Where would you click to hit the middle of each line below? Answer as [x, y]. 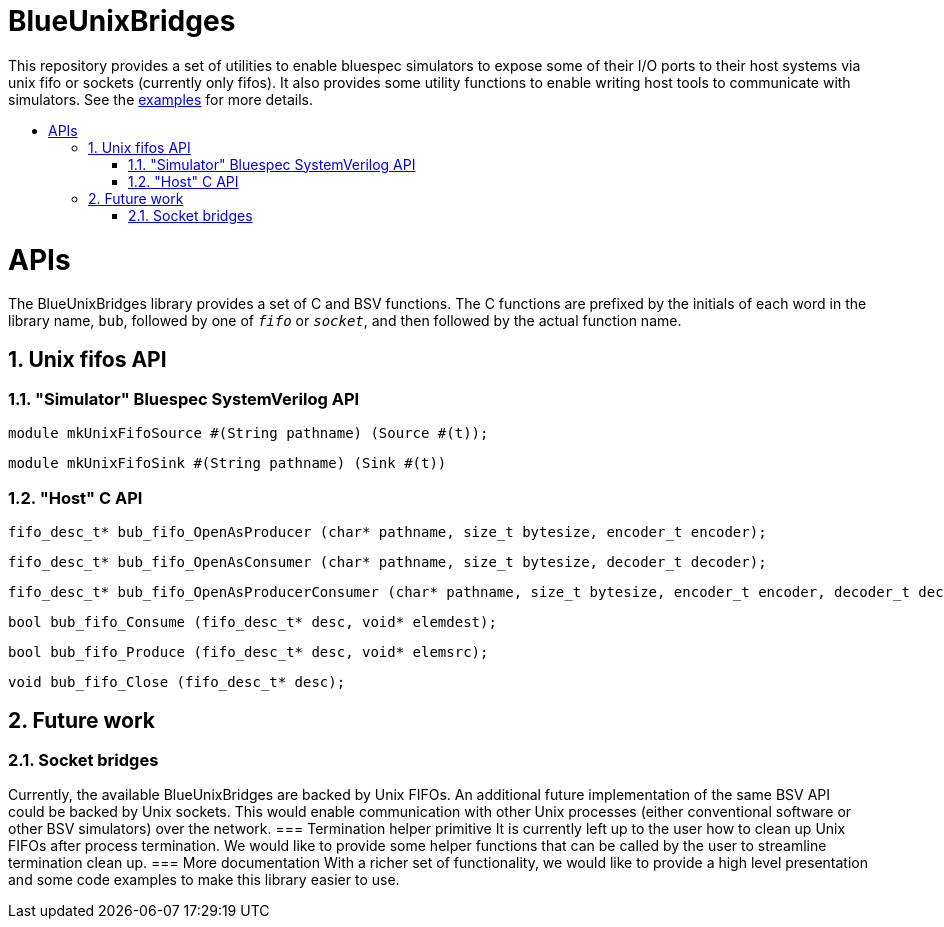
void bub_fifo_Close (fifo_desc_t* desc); [177, 682]
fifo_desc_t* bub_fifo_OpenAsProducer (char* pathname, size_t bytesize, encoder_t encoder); [387, 532]
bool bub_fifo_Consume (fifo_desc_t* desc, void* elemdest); [252, 622]
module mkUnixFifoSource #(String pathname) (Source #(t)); [248, 433]
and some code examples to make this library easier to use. [204, 880]
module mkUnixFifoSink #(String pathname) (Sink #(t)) [227, 463]
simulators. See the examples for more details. [160, 99]
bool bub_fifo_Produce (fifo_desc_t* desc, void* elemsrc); [248, 652]
